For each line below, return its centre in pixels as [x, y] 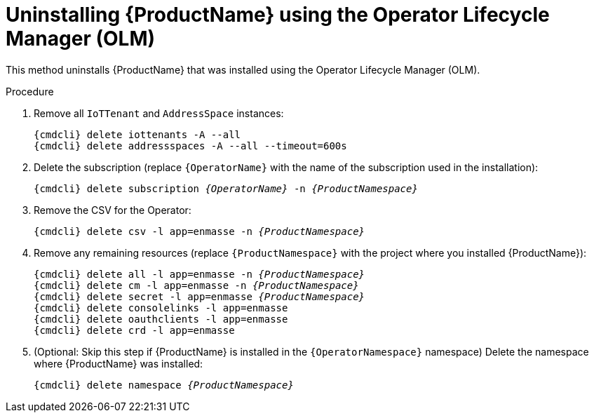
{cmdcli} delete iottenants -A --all [137, 134]
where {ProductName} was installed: [119, 363]
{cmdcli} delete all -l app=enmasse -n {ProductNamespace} [200, 274]
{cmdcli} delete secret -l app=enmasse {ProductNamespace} [200, 296]
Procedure [30, 91]
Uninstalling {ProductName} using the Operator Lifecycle [278, 15]
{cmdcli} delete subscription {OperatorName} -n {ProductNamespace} [226, 188]
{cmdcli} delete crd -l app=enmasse [134, 330]
